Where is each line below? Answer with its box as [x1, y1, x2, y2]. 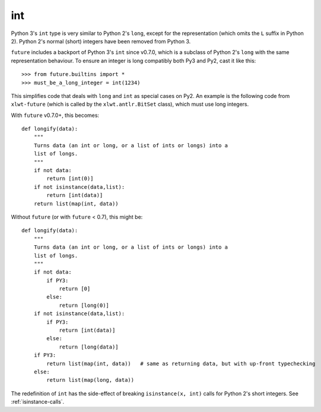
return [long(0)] [59, 302, 110, 309]
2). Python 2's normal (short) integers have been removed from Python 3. [11, 37, 191, 45]
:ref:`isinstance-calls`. [11, 398, 65, 405]
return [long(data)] [59, 343, 119, 350]
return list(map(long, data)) [46, 377, 135, 384]
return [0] [59, 286, 91, 292]
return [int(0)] [46, 175, 94, 182]
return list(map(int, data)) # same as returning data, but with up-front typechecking [46, 360, 316, 367]
